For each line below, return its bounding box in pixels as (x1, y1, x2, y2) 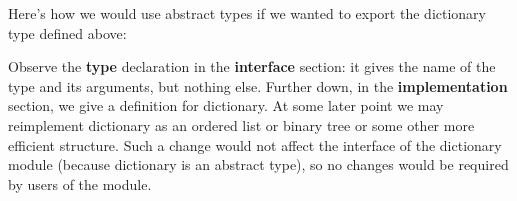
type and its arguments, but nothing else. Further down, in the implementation (8, 75, 508, 96)
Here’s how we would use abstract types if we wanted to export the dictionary (8, 3, 486, 23)
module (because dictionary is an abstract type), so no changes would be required (8, 154, 509, 175)
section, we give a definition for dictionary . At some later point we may (8, 95, 444, 116)
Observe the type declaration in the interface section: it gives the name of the (8, 56, 496, 77)
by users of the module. (8, 173, 152, 194)
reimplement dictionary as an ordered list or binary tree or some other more (8, 114, 475, 135)
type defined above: (8, 22, 127, 43)
